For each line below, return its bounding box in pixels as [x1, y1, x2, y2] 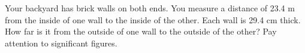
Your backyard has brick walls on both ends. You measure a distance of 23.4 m [5, 2, 295, 14]
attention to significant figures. [5, 36, 117, 49]
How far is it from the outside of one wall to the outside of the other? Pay [5, 25, 277, 38]
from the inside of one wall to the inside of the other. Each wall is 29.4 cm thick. [5, 13, 301, 26]
